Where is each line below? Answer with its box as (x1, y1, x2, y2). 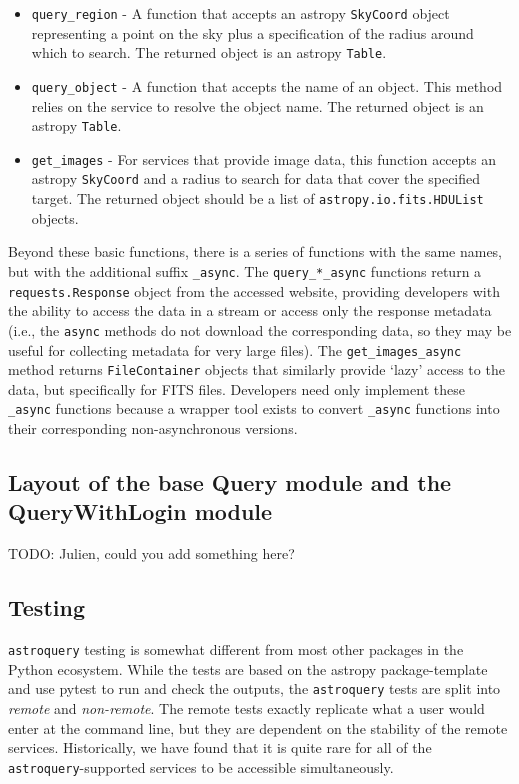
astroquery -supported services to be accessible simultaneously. (8, 756, 394, 777)
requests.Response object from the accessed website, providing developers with (8, 280, 500, 301)
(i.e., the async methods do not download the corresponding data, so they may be (8, 319, 512, 340)
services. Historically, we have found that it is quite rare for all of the (8, 737, 432, 758)
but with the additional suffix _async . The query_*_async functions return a (8, 260, 482, 281)
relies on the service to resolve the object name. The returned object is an (31, 95, 484, 116)
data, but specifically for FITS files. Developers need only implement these (8, 378, 465, 399)
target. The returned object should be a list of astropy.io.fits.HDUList (31, 188, 484, 209)
